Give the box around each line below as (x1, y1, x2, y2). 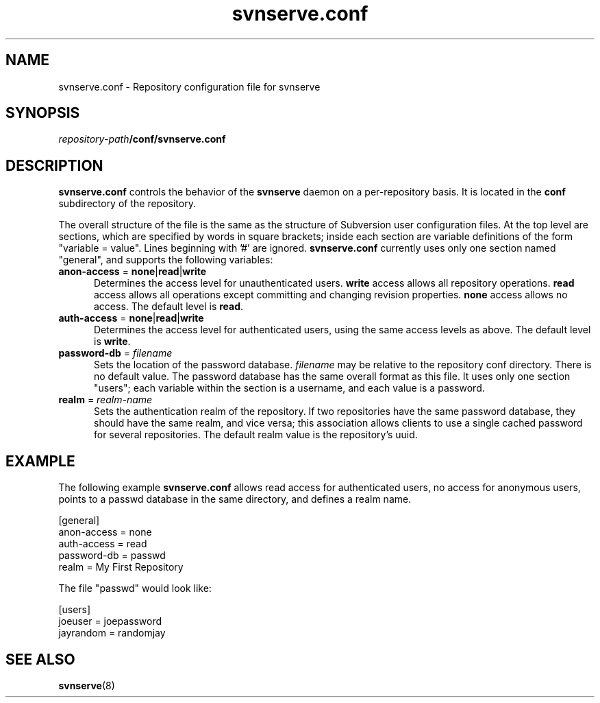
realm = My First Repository (58, 561, 184, 573)
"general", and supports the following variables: (58, 254, 273, 266)
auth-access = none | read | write (58, 312, 204, 324)
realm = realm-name (58, 394, 153, 406)
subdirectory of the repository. (58, 198, 196, 210)
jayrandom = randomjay (58, 627, 166, 639)
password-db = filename (58, 347, 173, 359)
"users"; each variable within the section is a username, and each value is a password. (94, 382, 485, 394)
